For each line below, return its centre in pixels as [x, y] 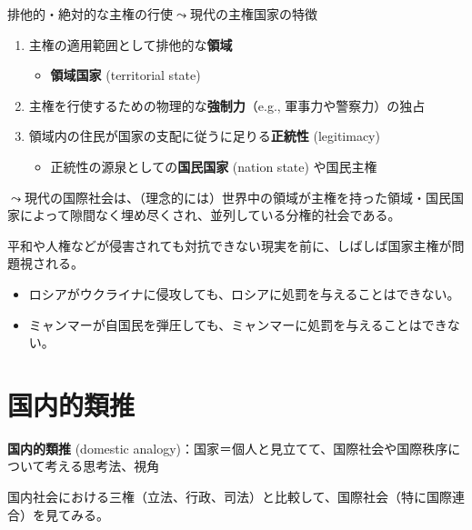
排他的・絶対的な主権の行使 [90, 14]
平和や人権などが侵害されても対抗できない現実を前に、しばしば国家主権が [230, 245]
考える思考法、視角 [102, 466]
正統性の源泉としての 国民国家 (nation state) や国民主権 [214, 166]
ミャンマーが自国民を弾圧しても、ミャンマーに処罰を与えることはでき [238, 324]
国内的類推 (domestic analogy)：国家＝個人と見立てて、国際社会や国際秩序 [228, 448]
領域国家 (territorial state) [126, 75]
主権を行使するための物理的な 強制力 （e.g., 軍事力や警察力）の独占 [227, 105]
